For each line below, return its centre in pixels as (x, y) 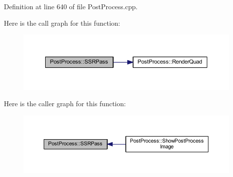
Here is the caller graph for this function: (65, 104)
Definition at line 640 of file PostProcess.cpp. (71, 6)
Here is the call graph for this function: (62, 23)
